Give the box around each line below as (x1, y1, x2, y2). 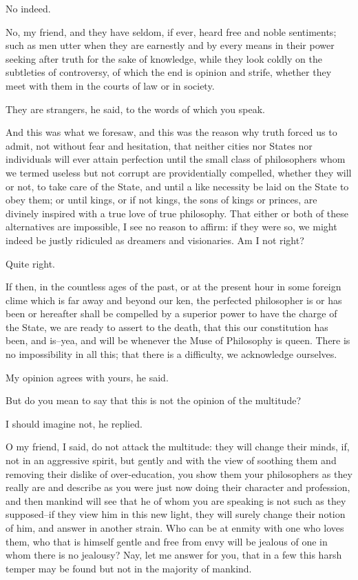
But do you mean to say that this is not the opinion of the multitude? (6, 393, 301, 408)
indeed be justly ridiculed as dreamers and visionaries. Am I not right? (6, 232, 304, 247)
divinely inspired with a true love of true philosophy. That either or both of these (6, 206, 348, 220)
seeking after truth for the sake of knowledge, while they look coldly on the (6, 51, 322, 66)
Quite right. (6, 256, 56, 270)
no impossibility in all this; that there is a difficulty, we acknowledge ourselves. (6, 347, 337, 361)
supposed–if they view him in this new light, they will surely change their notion (6, 507, 346, 521)
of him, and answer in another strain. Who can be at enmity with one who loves (6, 521, 344, 534)
